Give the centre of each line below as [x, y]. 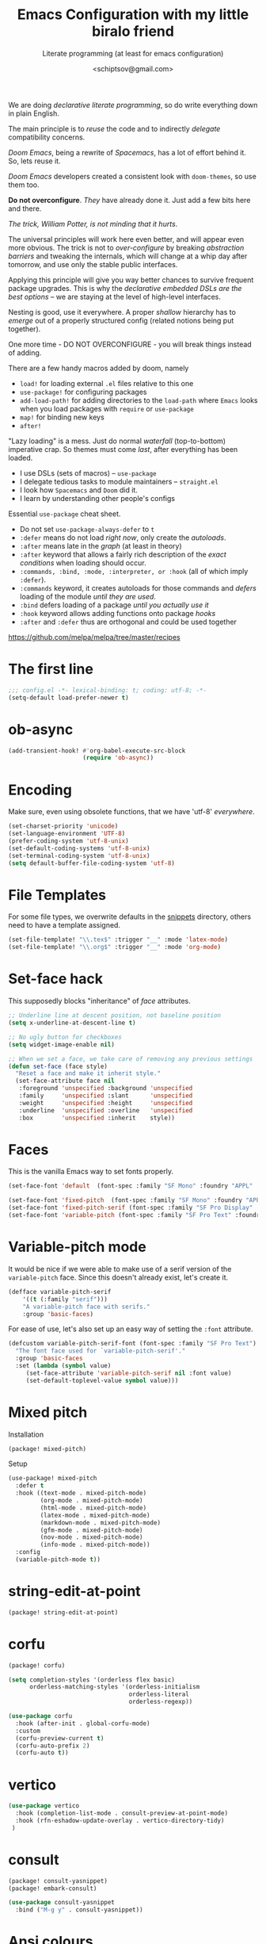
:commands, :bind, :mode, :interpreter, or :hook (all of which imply [134, 571]
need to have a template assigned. [65, 925]
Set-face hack [55, 979]
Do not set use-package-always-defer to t [87, 529]
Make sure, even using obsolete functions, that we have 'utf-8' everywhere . [131, 812]
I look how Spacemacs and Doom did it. [79, 490]
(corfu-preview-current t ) [60, 1738]
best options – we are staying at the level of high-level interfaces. [115, 297]
